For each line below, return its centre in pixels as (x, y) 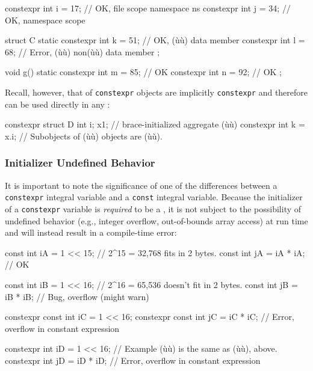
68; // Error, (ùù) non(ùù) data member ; (82, 51)
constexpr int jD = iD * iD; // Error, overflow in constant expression (133, 360)
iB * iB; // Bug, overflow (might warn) (77, 296)
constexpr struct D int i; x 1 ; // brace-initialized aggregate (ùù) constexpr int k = (155, 124)
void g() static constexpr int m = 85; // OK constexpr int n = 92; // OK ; (143, 72)
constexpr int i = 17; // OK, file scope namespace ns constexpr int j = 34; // (148, 8)
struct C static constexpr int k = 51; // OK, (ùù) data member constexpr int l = (155, 40)
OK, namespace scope (45, 20)
